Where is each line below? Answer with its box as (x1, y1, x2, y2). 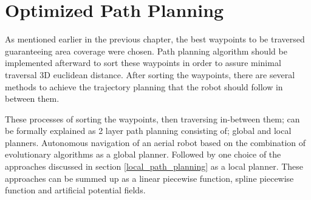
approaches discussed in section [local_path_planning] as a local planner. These (5, 160, 304, 173)
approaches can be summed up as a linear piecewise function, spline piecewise (5, 172, 294, 184)
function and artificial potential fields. (5, 184, 146, 196)
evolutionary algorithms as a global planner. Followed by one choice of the (5, 148, 281, 161)
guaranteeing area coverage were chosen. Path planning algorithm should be (5, 44, 287, 57)
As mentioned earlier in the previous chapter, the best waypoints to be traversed (5, 33, 305, 45)
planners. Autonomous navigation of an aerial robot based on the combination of (5, 136, 306, 148)
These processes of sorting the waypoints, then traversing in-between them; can (5, 112, 300, 125)
